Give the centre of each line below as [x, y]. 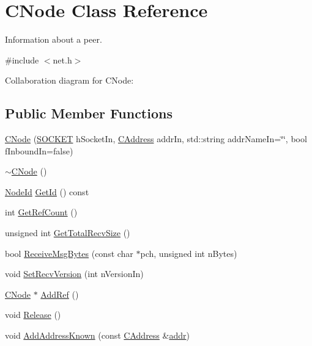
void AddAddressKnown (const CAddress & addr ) [97, 335]
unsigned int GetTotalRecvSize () [68, 233]
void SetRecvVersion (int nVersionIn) [74, 274]
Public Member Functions [89, 113]
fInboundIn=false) [39, 150]
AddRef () [60, 294]
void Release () [33, 315]
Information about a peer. [54, 39]
